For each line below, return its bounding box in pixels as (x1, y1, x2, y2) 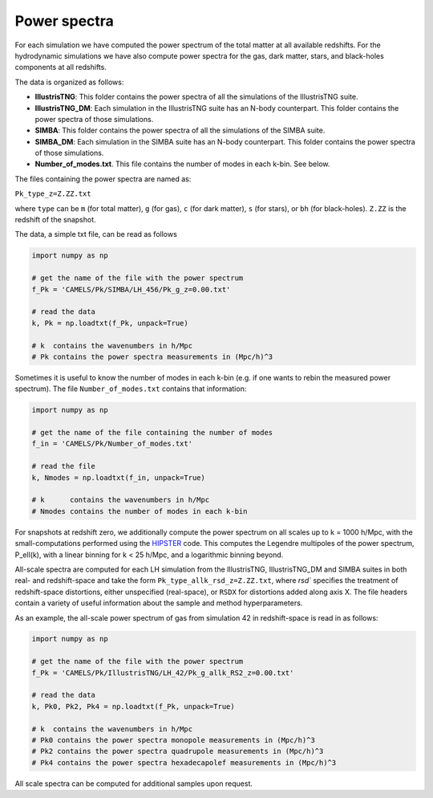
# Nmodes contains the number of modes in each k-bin (31, 507, 248, 515)
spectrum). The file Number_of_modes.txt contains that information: (14, 384, 247, 393)
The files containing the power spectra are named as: (14, 173, 192, 184)
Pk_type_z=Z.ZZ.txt (14, 189, 91, 198)
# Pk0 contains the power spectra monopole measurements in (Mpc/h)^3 (31, 735, 316, 744)
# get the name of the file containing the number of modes (31, 428, 273, 438)
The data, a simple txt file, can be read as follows (14, 230, 178, 239)
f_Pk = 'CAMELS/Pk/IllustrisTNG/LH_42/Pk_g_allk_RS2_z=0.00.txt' (31, 668, 294, 678)
